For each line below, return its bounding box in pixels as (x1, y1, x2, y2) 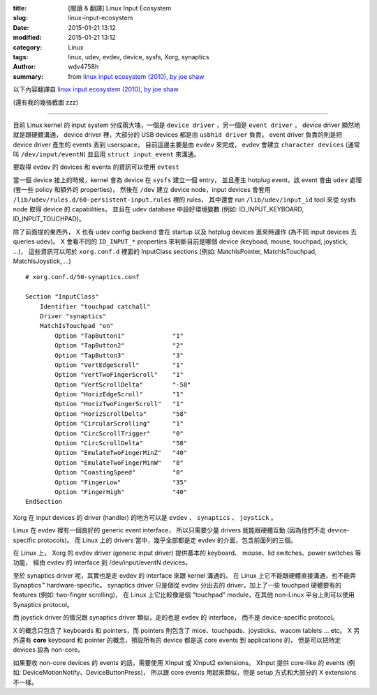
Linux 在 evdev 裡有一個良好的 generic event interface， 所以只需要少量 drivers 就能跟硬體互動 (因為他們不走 (13, 526, 326, 535)
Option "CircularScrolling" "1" (54, 419, 184, 428)
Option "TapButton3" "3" (54, 351, 184, 359)
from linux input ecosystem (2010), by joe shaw (68, 72, 205, 80)
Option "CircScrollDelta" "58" (54, 440, 188, 447)
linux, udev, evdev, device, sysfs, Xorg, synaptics (68, 52, 209, 61)
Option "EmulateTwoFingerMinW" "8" (54, 458, 184, 467)
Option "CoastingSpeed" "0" (54, 468, 184, 477)
